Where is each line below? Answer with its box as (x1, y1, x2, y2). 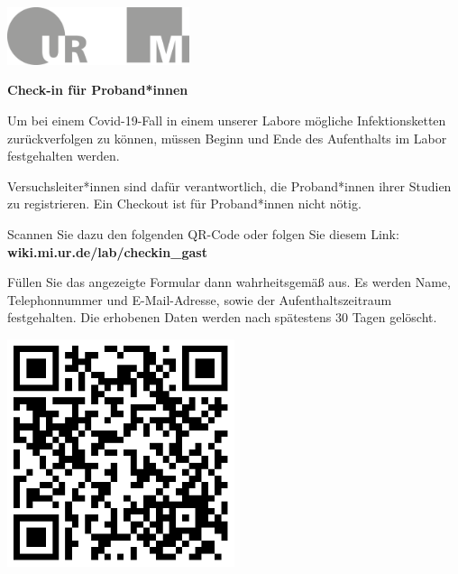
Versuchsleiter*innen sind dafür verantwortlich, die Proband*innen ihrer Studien (7, 176, 452, 195)
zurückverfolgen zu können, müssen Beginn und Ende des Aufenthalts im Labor (7, 128, 447, 147)
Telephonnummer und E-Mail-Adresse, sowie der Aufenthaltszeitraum (7, 290, 392, 309)
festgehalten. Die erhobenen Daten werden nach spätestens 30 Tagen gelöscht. (7, 308, 437, 327)
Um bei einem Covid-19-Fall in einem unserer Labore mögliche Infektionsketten (7, 110, 446, 129)
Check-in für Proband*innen (7, 80, 188, 99)
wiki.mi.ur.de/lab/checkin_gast (7, 242, 207, 261)
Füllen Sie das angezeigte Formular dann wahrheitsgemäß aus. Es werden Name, (7, 273, 451, 292)
